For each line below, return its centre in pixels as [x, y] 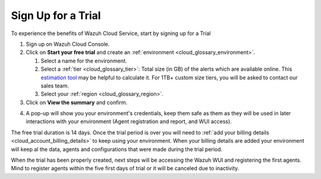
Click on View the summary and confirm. [77, 102]
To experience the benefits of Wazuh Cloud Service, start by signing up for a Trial [111, 33]
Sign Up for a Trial [56, 15]
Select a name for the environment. [84, 61]
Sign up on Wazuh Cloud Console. [68, 44]
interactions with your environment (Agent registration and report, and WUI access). [129, 121]
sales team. [55, 86]
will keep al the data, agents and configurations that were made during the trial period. [117, 149]
